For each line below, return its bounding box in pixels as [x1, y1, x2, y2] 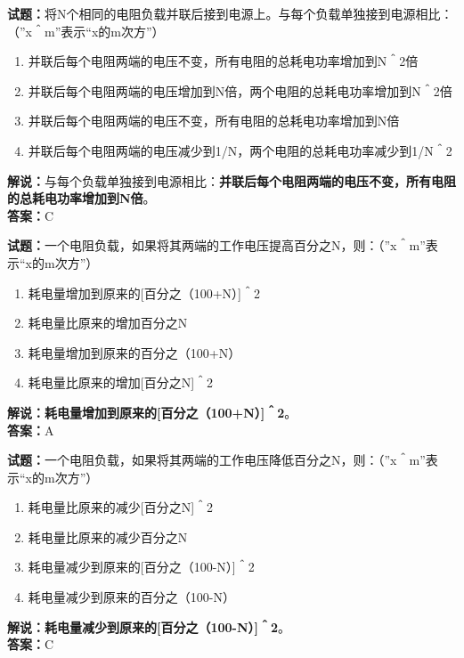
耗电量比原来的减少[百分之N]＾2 [28, 498, 214, 516]
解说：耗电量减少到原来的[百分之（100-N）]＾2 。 [7, 617, 291, 636]
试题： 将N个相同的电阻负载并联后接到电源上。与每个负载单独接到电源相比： [7, 4, 453, 22]
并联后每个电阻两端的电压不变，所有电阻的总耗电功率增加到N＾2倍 [28, 52, 419, 70]
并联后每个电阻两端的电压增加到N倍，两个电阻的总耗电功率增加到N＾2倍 [28, 81, 452, 100]
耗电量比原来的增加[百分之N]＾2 [28, 373, 214, 392]
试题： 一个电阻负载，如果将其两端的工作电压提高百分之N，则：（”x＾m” [7, 236, 426, 255]
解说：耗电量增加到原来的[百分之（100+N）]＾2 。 [7, 402, 297, 421]
